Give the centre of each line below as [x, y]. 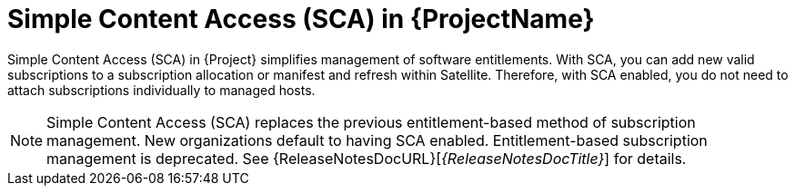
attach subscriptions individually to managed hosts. [161, 90]
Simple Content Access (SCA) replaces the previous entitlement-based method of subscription [371, 122]
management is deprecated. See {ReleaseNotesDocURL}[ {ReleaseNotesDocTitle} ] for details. [367, 158]
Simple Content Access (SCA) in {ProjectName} [301, 19]
